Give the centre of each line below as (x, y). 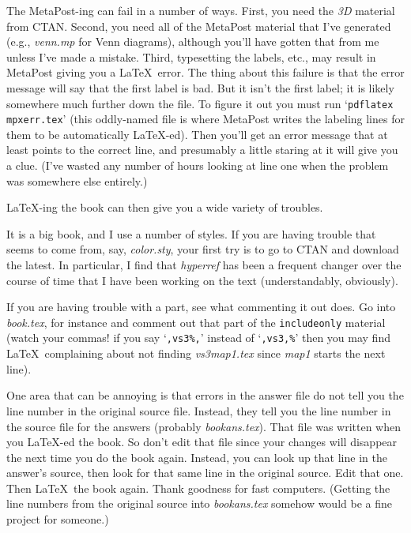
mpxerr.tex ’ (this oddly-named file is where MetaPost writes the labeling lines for (205, 119)
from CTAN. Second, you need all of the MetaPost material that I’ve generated (199, 26)
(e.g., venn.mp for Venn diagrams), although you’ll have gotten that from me (193, 41)
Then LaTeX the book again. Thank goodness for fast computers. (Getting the (198, 488)
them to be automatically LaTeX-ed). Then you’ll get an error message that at (197, 134)
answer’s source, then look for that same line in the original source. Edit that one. (205, 473)
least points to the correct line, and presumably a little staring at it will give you (202, 150)
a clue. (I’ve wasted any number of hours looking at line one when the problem (198, 165)
